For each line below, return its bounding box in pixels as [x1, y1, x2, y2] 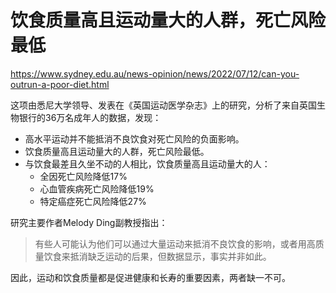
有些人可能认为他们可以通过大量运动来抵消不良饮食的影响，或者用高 [34, 237, 316, 250]
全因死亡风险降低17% [39, 170, 128, 182]
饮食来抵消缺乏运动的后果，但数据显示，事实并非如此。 [43, 250, 272, 262]
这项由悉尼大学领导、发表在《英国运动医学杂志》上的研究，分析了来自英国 [10, 99, 317, 111]
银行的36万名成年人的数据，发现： [18, 111, 162, 123]
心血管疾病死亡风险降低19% [39, 182, 155, 195]
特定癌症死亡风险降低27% [39, 195, 147, 207]
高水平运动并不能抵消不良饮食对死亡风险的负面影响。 [24, 132, 245, 145]
